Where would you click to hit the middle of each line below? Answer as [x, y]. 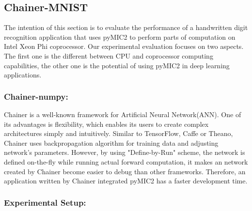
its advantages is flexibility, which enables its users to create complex [106, 124]
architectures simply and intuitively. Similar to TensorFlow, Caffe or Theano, [118, 133]
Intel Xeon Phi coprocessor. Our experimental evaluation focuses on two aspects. [124, 46]
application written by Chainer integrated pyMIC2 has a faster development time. [126, 181]
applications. [23, 75]
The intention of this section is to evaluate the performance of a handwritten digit [126, 27]
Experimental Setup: [45, 202]
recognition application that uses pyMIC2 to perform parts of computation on [120, 37]
